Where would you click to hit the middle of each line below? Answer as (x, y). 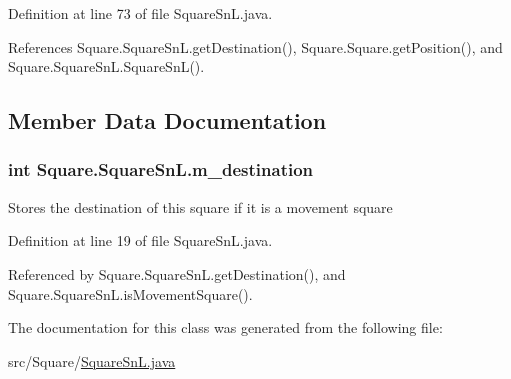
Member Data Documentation (167, 120)
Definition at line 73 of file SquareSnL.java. (140, 13)
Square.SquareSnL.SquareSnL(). (106, 66)
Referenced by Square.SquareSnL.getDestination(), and (177, 273)
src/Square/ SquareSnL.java (92, 360)
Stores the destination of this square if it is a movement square (200, 206)
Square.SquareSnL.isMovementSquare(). (130, 293)
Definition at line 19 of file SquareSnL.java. (140, 240)
